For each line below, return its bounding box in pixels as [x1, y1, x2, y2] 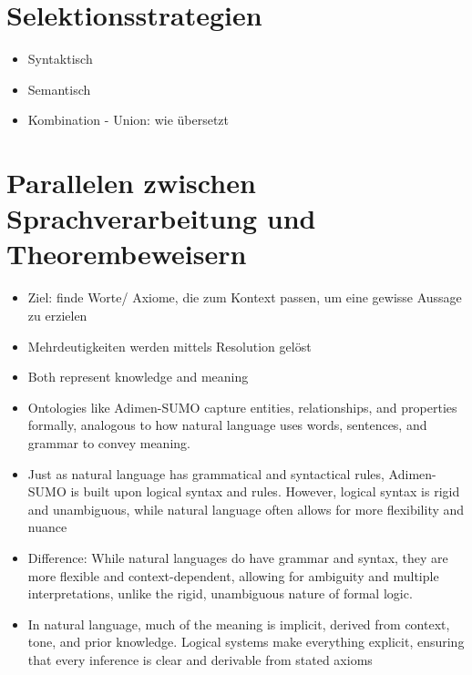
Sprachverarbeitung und [6, 199, 316, 237]
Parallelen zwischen [6, 164, 256, 201]
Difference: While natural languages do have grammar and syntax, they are [27, 547, 448, 567]
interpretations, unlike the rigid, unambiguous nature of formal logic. [27, 584, 413, 603]
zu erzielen [27, 306, 87, 324]
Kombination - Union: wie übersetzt [27, 110, 230, 129]
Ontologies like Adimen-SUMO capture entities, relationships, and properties [27, 397, 457, 416]
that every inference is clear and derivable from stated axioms [27, 649, 373, 669]
